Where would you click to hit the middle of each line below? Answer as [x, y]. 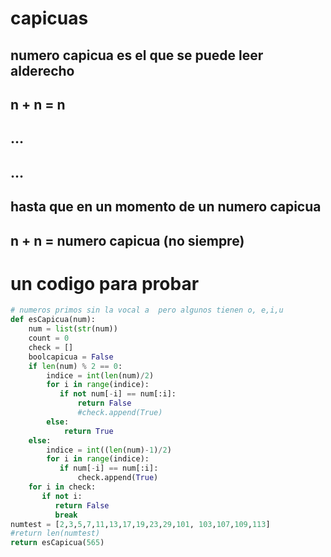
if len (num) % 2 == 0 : [75, 366]
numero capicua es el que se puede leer [137, 55]
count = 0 [49, 338]
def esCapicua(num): [53, 320]
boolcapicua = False [71, 357]
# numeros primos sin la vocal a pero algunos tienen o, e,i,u [147, 310]
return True [88, 431]
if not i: [62, 496]
